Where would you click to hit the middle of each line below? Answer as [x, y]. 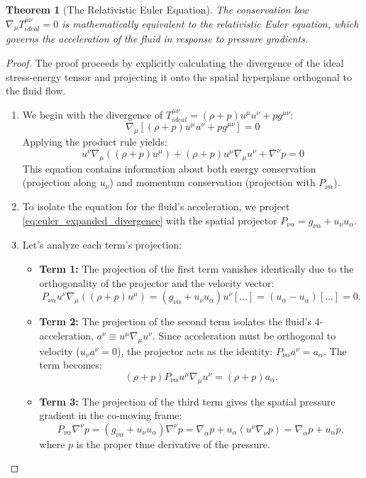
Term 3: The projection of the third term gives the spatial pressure [187, 401]
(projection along [60, 182]
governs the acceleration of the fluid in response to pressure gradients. [157, 39]
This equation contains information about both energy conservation [169, 168]
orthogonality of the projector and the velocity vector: [157, 282]
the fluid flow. [36, 91]
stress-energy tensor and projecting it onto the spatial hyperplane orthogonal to [179, 76]
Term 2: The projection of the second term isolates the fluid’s [175, 321]
